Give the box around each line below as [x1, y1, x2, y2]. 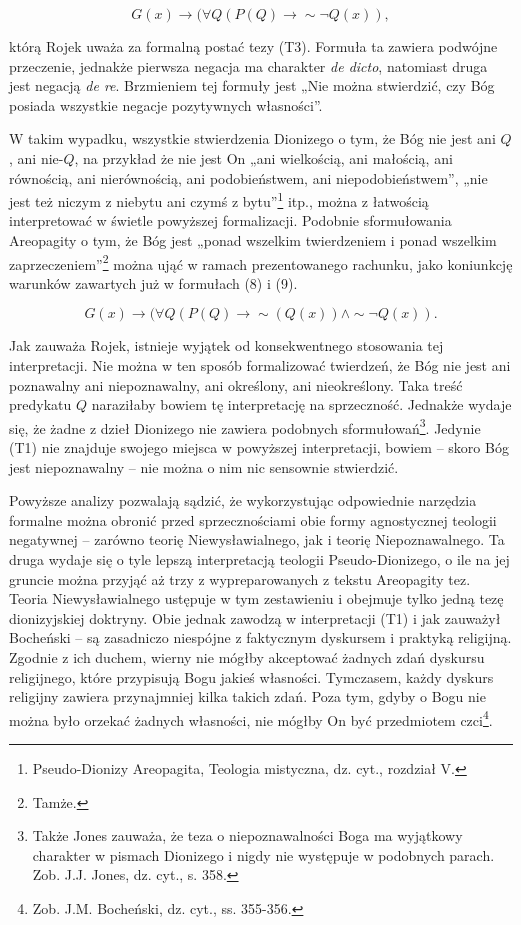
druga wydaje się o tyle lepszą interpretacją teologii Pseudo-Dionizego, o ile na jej [9, 549, 510, 570]
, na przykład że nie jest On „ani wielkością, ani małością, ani [74, 147, 453, 168]
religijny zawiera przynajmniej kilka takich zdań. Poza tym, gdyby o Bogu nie [9, 686, 486, 707]
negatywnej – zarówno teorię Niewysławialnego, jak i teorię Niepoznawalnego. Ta [9, 529, 505, 550]
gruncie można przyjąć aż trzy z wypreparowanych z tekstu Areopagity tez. [9, 568, 471, 589]
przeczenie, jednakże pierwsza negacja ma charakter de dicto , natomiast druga [9, 55, 488, 76]
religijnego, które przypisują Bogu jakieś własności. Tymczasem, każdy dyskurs [9, 666, 494, 687]
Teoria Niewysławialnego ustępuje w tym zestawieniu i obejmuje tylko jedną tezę [9, 588, 504, 609]
